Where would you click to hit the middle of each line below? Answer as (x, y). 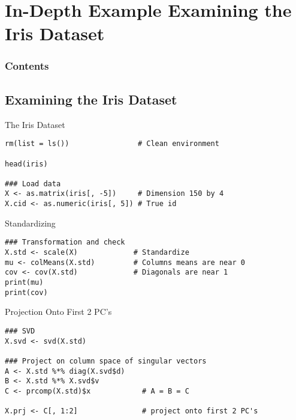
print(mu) (24, 283)
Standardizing (30, 223)
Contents (27, 66)
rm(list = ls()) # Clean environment (112, 144)
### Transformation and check (65, 242)
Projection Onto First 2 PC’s (58, 312)
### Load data (33, 184)
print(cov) (26, 292)
